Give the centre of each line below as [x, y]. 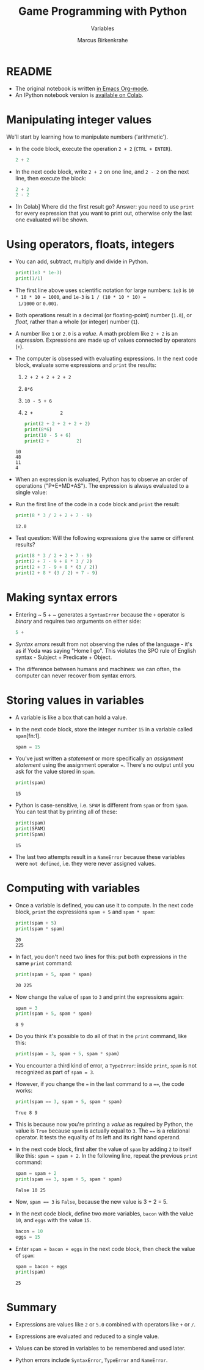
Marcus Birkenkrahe [103, 40]
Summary [31, 1307]
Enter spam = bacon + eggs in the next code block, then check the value [105, 1249]
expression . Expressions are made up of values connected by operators [106, 340]
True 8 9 [26, 1113]
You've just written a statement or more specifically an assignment [99, 758]
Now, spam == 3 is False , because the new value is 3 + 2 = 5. [91, 1201]
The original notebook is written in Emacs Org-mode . [82, 88]
